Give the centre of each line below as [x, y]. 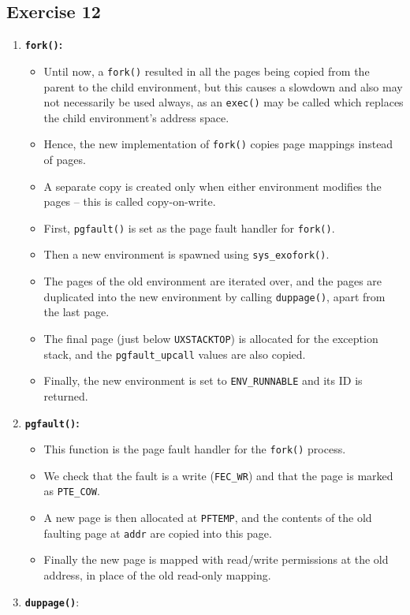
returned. [66, 395]
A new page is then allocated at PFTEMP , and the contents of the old [208, 518]
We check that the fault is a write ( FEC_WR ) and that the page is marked [218, 475]
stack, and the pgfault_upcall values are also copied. [175, 354]
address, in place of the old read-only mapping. [157, 575]
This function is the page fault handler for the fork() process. [195, 449]
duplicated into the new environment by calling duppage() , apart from [214, 296]
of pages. [65, 160]
